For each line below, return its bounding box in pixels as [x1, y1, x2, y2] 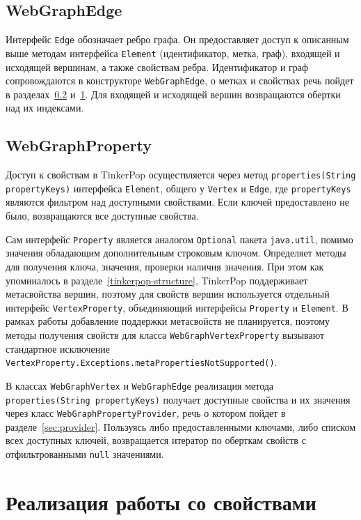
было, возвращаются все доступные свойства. [6, 208, 199, 223]
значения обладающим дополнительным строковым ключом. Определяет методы [6, 245, 346, 260]
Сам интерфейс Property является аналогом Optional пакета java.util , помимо [6, 231, 353, 246]
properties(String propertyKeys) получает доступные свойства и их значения [6, 392, 351, 406]
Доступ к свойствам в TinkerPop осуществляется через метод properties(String [6, 167, 356, 182]
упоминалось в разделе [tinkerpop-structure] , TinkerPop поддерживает [6, 273, 308, 287]
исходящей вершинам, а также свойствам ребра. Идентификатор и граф [6, 59, 309, 74]
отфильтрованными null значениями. [6, 447, 164, 461]
